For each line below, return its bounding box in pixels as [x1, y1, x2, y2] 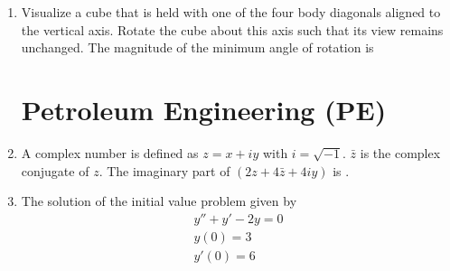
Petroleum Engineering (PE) [21, 90, 387, 127]
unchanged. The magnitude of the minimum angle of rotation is [21, 38, 374, 57]
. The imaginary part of [98, 161, 230, 180]
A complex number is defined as [21, 143, 199, 162]
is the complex [360, 143, 441, 162]
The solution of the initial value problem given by [21, 192, 297, 210]
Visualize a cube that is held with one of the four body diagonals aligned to [21, 3, 441, 21]
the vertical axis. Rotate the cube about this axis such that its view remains [21, 20, 444, 39]
